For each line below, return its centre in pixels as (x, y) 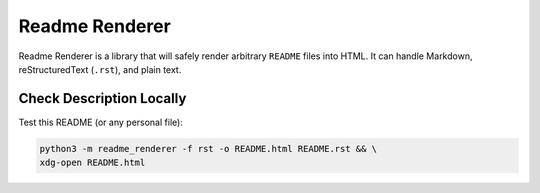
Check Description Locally (102, 98)
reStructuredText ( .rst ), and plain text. (100, 69)
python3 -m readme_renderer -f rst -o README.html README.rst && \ (208, 148)
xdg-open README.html (92, 163)
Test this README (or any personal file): (101, 122)
